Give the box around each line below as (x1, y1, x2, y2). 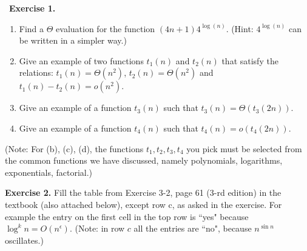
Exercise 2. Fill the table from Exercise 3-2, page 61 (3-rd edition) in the (5, 186, 282, 199)
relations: (19, 66, 53, 79)
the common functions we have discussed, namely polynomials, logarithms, (5, 154, 283, 167)
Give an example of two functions (19, 54, 144, 67)
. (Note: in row (69, 222, 125, 235)
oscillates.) (5, 233, 44, 246)
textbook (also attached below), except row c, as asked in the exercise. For (5, 198, 282, 210)
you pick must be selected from (186, 142, 302, 155)
